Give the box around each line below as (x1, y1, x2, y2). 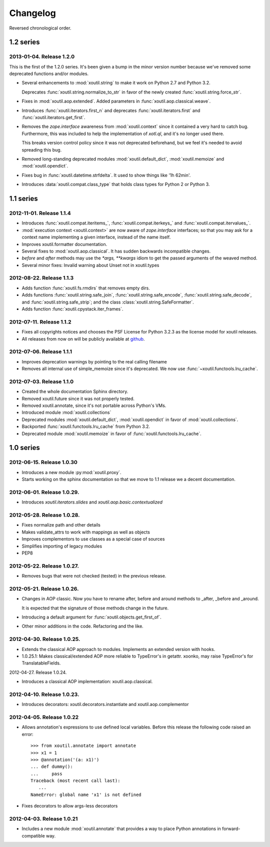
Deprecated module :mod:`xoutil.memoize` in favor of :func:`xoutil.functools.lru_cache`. (21, 430, 202, 436)
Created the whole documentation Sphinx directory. (21, 388, 128, 394)
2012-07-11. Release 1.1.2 (9, 318, 71, 325)
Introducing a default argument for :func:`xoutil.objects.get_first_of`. (21, 614, 162, 620)
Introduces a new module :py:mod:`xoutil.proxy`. (21, 469, 121, 475)
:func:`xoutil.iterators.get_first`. (21, 114, 85, 120)
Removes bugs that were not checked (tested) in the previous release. (21, 573, 166, 579)
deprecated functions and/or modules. (9, 70, 89, 77)
